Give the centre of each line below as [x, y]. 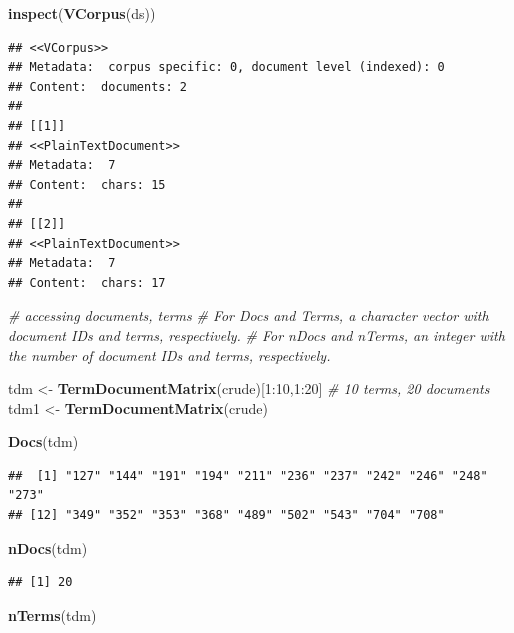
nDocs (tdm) [48, 547]
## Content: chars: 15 [87, 184]
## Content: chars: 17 [87, 282]
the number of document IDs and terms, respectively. [169, 354]
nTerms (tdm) [52, 614]
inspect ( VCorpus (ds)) [82, 13]
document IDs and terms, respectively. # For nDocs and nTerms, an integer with [256, 334]
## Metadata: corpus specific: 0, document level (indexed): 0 [226, 67]
